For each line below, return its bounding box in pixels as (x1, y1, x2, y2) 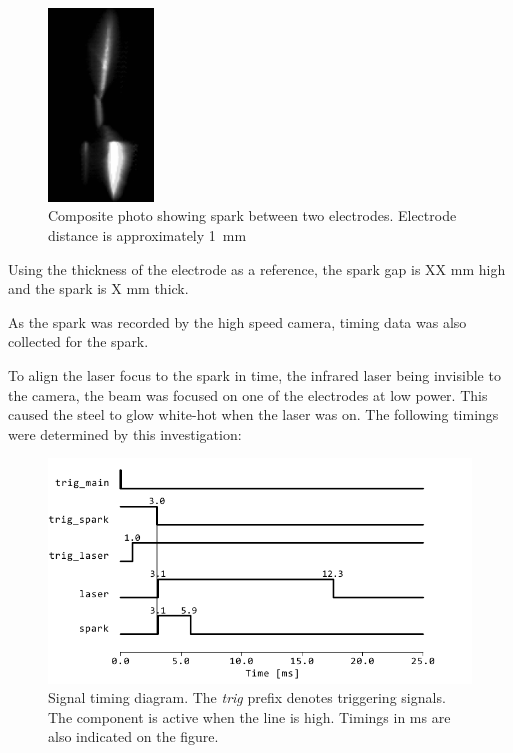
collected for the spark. (8, 331, 149, 352)
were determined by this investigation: (8, 423, 242, 444)
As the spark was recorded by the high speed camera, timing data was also (8, 311, 467, 332)
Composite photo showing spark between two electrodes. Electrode (48, 205, 457, 226)
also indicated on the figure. (48, 726, 219, 747)
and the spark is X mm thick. (8, 278, 189, 299)
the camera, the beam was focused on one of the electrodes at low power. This (8, 384, 488, 405)
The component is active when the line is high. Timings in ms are (48, 706, 451, 727)
